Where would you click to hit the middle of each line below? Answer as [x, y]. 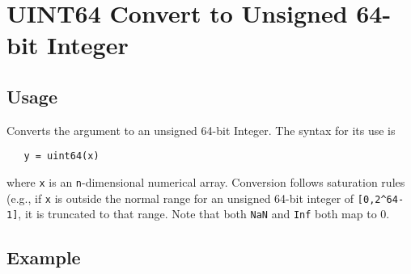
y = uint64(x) [61, 156]
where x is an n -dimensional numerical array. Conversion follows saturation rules [206, 182]
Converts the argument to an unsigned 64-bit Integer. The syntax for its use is [201, 130]
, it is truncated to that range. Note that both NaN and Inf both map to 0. [204, 214]
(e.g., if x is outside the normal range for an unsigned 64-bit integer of [180, 198]
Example [44, 257]
